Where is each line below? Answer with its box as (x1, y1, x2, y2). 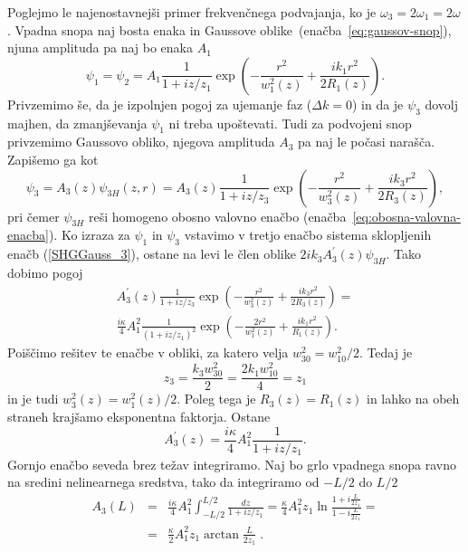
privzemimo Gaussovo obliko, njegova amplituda (7, 132, 275, 151)
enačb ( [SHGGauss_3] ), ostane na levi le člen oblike (7, 244, 296, 263)
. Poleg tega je (177, 389, 256, 408)
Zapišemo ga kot (7, 149, 99, 168)
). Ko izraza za (48, 225, 130, 244)
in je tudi (7, 389, 59, 408)
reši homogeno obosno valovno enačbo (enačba (88, 206, 347, 225)
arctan (204, 528, 239, 541)
